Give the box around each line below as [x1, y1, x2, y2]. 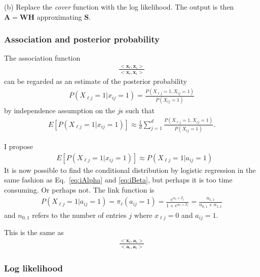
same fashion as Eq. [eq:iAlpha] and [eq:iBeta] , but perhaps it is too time [4, 174, 233, 185]
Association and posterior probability [4, 33, 160, 45]
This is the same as [4, 227, 64, 238]
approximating [36, 11, 82, 22]
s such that [120, 105, 155, 115]
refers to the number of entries [32, 209, 127, 220]
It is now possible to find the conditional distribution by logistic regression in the [4, 164, 256, 175]
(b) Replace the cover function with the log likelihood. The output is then [4, 2, 234, 12]
